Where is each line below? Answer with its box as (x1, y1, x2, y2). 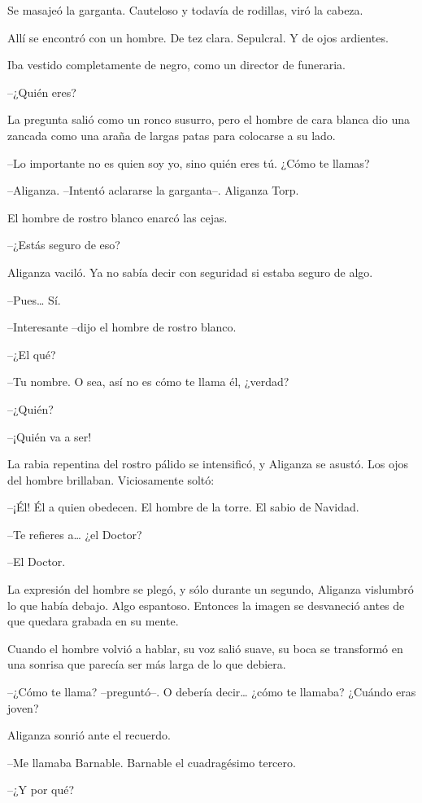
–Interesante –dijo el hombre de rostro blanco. (7, 318, 237, 336)
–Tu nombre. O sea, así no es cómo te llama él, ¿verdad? (7, 373, 289, 390)
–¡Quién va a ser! (7, 428, 92, 445)
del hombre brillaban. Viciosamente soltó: (7, 471, 215, 488)
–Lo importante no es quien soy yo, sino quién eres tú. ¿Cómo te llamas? (7, 154, 370, 171)
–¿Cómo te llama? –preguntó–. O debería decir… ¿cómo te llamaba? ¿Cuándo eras (7, 683, 416, 700)
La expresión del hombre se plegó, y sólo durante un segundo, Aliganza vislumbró (7, 581, 414, 598)
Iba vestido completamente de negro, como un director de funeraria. (7, 56, 346, 73)
